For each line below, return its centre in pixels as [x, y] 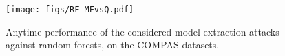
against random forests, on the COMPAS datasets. [113, 45]
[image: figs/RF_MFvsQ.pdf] [70, 10]
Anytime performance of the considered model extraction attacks [142, 31]
